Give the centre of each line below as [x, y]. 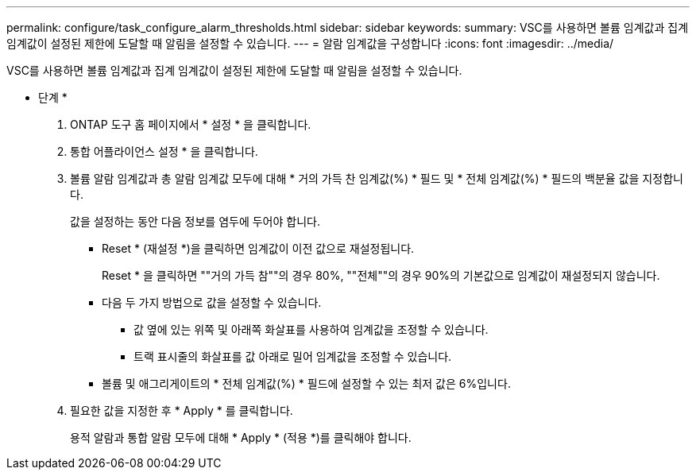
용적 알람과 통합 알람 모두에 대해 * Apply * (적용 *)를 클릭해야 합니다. [241, 437]
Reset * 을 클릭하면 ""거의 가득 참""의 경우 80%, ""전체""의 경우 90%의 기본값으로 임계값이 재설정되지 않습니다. [381, 275]
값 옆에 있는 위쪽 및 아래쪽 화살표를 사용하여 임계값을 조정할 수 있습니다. [311, 329]
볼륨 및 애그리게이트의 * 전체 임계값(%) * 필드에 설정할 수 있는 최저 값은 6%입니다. [306, 383]
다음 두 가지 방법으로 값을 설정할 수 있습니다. [212, 302]
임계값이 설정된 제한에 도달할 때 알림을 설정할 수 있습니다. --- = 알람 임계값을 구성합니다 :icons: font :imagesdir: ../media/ [310, 43]
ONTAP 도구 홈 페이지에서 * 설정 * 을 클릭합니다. [191, 124]
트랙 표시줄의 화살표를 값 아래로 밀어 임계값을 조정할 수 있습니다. [293, 356]
